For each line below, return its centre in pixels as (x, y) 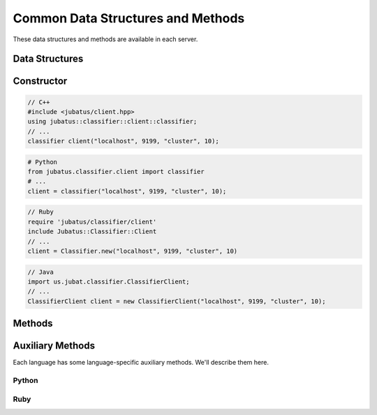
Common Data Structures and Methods (129, 18)
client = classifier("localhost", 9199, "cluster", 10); (127, 191)
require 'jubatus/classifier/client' (92, 221)
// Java (40, 272)
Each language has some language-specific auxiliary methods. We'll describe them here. (141, 363)
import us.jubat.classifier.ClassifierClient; (109, 282)
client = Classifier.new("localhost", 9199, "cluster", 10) (133, 251)
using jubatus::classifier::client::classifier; (112, 122)
